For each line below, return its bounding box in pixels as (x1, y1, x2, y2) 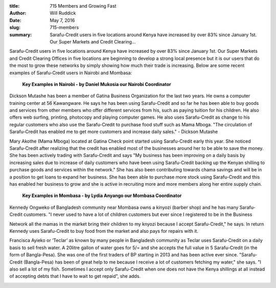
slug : (9, 25, 20, 31)
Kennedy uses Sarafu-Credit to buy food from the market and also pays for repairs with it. (9, 228, 199, 234)
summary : (9, 31, 32, 38)
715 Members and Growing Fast (50, 3, 117, 9)
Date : (9, 17, 21, 23)
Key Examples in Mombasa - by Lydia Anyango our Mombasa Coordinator (22, 192, 182, 199)
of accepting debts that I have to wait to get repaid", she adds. (9, 273, 141, 279)
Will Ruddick (50, 10, 76, 16)
